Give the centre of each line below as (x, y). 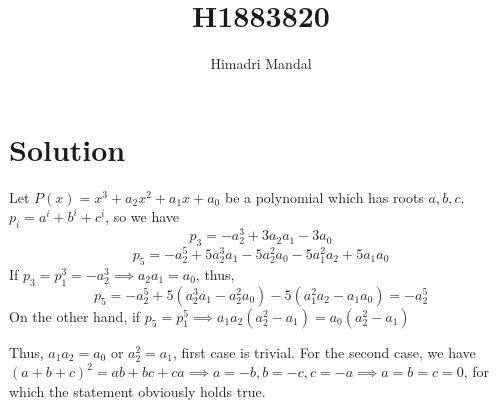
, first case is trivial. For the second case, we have (324, 351)
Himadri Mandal (261, 63)
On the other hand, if (75, 315)
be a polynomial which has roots (324, 196)
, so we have (142, 216)
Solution (67, 148)
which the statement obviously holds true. (137, 390)
